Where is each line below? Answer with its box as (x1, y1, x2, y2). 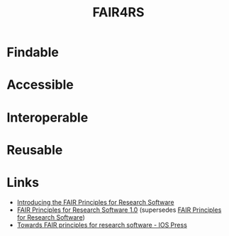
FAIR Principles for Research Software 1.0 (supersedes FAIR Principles (16, 205, 222, 214)
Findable (6, 44, 60, 60)
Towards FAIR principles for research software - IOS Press (16, 220, 187, 229)
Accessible (6, 77, 74, 93)
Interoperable (6, 109, 89, 125)
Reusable (6, 141, 63, 158)
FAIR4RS (92, 4, 145, 21)
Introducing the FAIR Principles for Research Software (16, 198, 174, 206)
